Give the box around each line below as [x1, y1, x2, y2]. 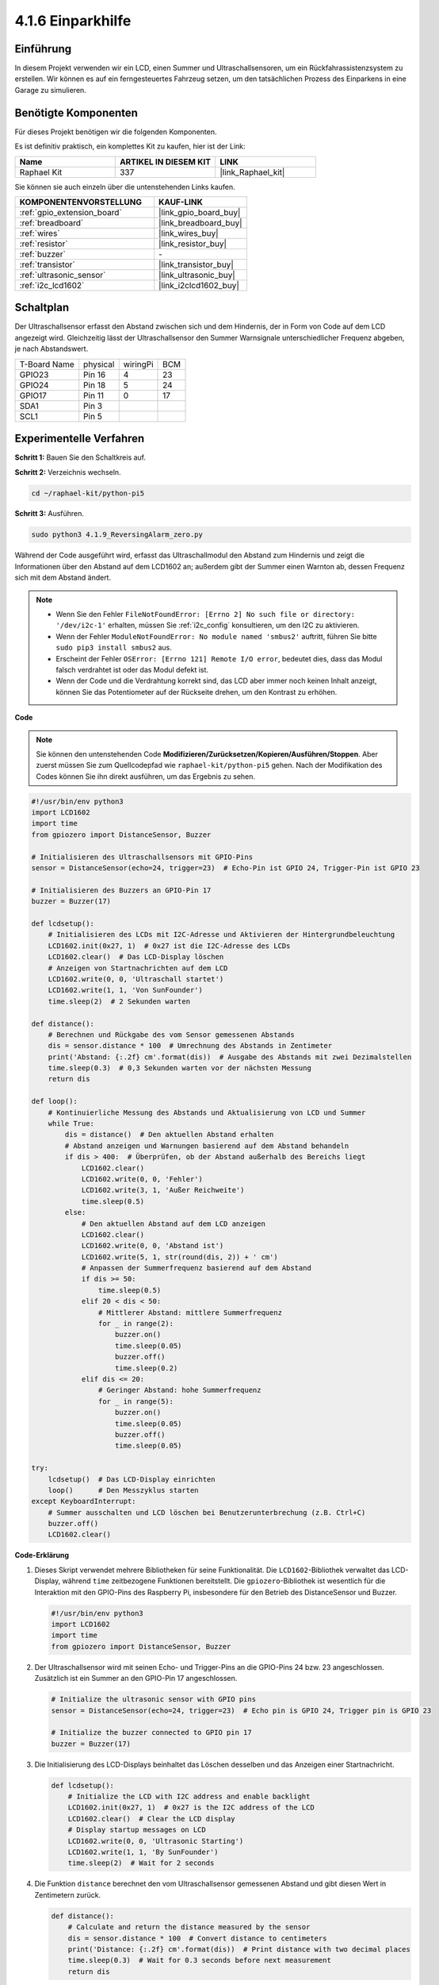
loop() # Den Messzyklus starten [48, 1486, 199, 1494]
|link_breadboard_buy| [158, 217, 242, 228]
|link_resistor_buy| [158, 238, 227, 249]
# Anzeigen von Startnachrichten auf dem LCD [48, 963, 228, 973]
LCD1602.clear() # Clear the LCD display [67, 1814, 235, 1823]
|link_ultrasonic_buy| [158, 269, 235, 280]
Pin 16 [83, 369, 106, 380]
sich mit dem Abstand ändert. [14, 572, 111, 583]
